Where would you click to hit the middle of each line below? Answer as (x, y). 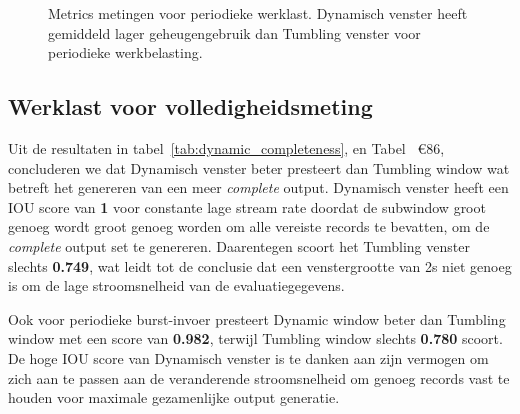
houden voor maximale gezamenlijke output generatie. (174, 397)
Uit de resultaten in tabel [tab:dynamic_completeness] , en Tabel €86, (226, 147)
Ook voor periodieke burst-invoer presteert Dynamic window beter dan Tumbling (257, 318)
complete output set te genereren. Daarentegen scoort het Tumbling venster (239, 245)
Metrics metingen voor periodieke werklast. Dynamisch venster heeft (258, 13)
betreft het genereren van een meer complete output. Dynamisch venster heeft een (258, 187)
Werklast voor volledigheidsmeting (190, 106)
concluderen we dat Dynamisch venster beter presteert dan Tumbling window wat (259, 167)
